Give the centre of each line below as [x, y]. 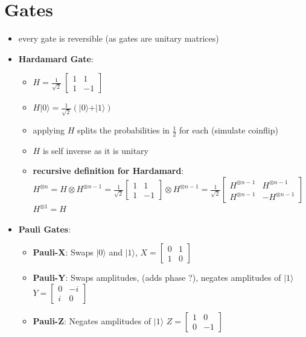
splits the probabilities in [123, 130]
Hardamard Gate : [56, 58]
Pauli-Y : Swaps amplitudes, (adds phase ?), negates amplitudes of [157, 278]
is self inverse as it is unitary [95, 150]
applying [49, 130]
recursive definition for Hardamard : [108, 171]
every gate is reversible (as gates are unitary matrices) [119, 38]
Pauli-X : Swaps [63, 252]
